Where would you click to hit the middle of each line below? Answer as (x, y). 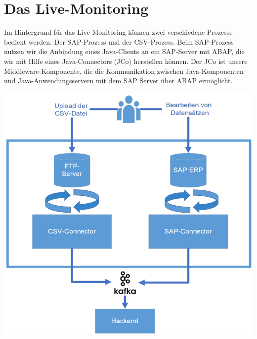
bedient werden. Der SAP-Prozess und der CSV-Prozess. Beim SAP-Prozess (119, 41)
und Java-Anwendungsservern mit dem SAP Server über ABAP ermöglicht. (118, 81)
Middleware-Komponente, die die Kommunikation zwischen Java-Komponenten (124, 71)
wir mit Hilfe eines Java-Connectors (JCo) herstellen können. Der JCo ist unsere (126, 61)
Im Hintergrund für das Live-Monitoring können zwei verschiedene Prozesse (118, 32)
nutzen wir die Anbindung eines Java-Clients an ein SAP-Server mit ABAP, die (124, 51)
